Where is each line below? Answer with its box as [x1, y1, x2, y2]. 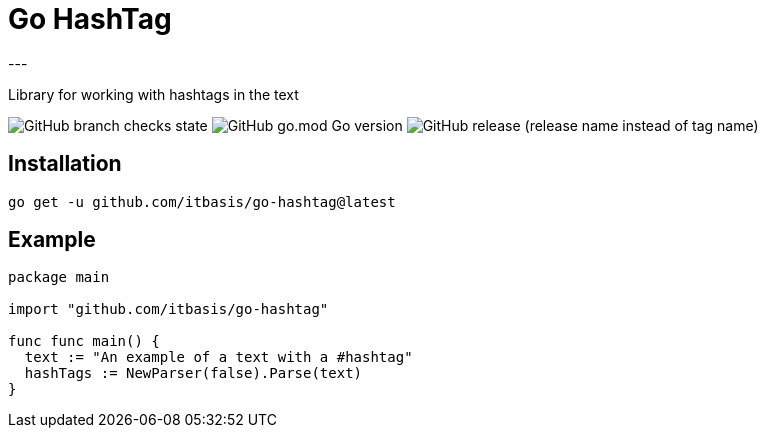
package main [8, 269, 110, 286]
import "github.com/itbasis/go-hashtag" [8, 301, 329, 318]
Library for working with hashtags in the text [8, 85, 299, 103]
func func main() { [8, 333, 160, 350]
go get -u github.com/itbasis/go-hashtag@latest [8, 193, 396, 210]
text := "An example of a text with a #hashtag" [24, 349, 413, 366]
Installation [8, 151, 122, 177]
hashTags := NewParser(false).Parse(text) [24, 365, 363, 382]
